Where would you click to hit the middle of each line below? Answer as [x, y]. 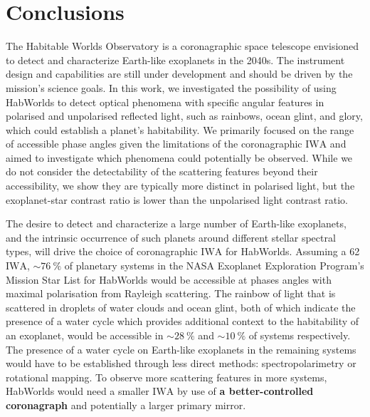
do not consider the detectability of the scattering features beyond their [162, 171]
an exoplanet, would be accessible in [85, 335]
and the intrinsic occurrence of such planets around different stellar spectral [171, 237]
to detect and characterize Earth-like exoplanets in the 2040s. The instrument [175, 60]
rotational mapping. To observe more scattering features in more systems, [166, 377]
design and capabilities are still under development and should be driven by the [179, 74]
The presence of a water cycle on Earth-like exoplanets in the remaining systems [181, 349]
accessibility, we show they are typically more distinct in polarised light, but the [180, 186]
